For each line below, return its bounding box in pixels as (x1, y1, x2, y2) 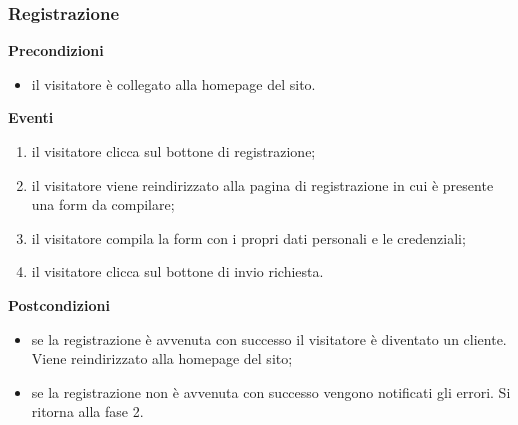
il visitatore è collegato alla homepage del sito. (31, 73, 316, 94)
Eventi (8, 107, 54, 128)
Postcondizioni (8, 294, 110, 315)
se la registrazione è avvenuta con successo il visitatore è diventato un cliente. (31, 328, 507, 349)
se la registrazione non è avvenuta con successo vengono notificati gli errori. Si (31, 381, 511, 402)
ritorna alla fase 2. (31, 401, 144, 422)
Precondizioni (8, 40, 104, 61)
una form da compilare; (31, 194, 175, 215)
